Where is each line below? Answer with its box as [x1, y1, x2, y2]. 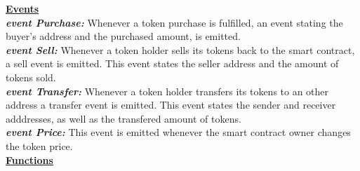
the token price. [6, 138, 73, 153]
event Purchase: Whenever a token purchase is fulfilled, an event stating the [6, 15, 343, 29]
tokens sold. [6, 69, 56, 84]
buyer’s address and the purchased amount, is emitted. [6, 29, 241, 43]
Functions [6, 152, 53, 167]
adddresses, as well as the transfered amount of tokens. [6, 111, 241, 125]
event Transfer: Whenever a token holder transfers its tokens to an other [6, 83, 329, 98]
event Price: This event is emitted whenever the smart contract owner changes [6, 125, 351, 139]
